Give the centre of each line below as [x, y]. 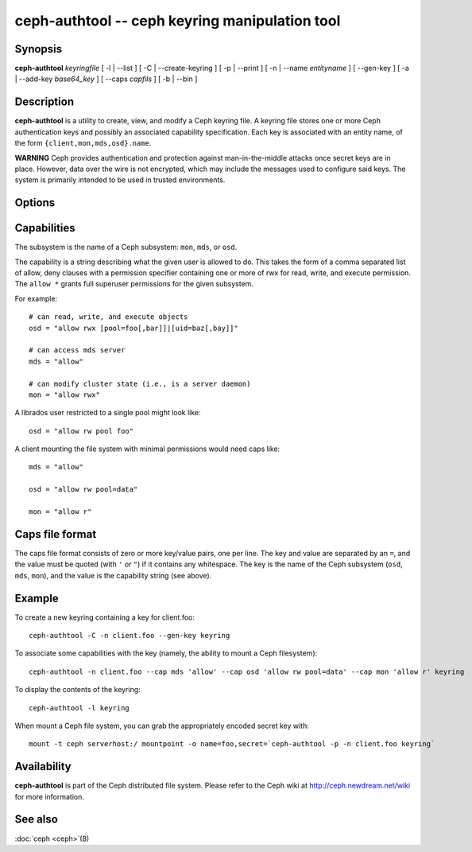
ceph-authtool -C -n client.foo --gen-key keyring [130, 636]
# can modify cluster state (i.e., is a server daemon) [140, 383]
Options [35, 203]
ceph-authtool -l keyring [79, 708]
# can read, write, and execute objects [108, 317]
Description [44, 102]
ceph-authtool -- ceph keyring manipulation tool [178, 21]
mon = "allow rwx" [65, 395]
